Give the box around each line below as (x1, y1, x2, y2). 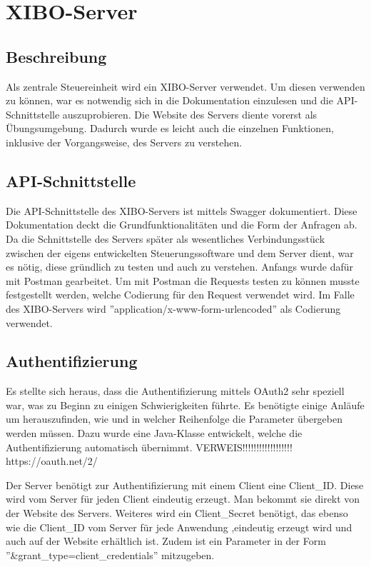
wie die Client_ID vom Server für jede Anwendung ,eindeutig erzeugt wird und (6, 519, 352, 534)
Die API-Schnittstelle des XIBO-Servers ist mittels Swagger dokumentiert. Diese (6, 203, 357, 218)
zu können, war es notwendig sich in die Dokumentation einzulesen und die (6, 93, 333, 108)
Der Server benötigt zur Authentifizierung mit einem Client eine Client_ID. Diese (6, 477, 364, 492)
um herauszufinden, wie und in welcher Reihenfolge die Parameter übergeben (6, 411, 343, 426)
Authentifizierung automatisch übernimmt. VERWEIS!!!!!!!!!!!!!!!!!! (6, 439, 293, 454)
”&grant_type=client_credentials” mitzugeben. (6, 547, 215, 562)
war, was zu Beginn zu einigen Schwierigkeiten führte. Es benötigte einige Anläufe (6, 397, 365, 412)
